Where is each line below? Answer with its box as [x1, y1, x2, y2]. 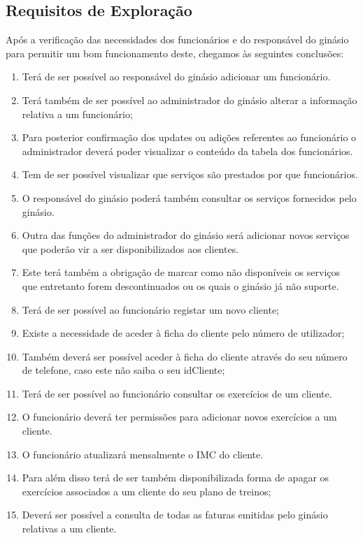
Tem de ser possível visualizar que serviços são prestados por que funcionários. [22, 167, 358, 182]
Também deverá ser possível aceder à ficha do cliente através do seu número [22, 349, 348, 363]
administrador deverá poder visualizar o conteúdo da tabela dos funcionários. [22, 143, 353, 158]
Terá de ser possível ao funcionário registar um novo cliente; [22, 302, 280, 317]
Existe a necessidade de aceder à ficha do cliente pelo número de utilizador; [22, 326, 345, 340]
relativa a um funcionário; [22, 106, 133, 121]
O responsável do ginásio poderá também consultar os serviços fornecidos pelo [22, 190, 357, 205]
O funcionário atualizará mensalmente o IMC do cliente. [22, 446, 264, 461]
